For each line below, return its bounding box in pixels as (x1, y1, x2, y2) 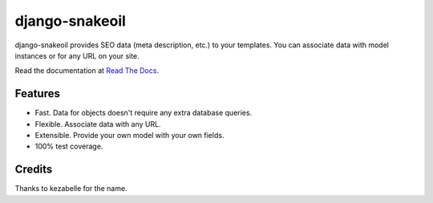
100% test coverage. (34, 141, 103, 152)
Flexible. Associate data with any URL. (34, 119, 161, 128)
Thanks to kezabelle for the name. (14, 184, 127, 193)
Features (14, 87, 60, 100)
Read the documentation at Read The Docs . (14, 66, 160, 75)
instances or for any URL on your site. (14, 51, 140, 60)
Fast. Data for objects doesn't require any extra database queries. (34, 108, 253, 118)
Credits (14, 163, 53, 177)
